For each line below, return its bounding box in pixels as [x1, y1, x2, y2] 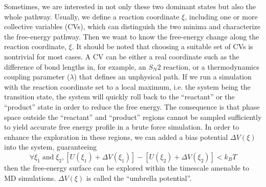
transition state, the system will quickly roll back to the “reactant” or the [4, 91, 235, 102]
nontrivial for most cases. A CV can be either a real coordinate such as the [4, 51, 239, 61]
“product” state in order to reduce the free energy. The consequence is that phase [4, 101, 260, 112]
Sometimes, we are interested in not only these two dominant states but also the [4, 1, 256, 11]
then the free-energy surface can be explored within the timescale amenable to [4, 162, 249, 173]
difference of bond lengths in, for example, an [4, 61, 146, 72]
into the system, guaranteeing [4, 141, 97, 152]
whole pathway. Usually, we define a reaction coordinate [4, 11, 180, 22]
